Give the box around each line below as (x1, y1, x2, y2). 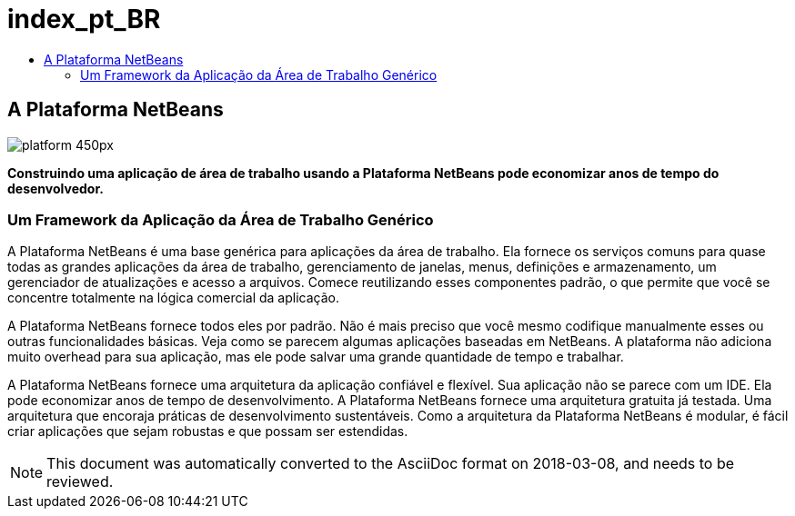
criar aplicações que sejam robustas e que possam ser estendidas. (7, 423, 408, 440)
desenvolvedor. (7, 180, 104, 196)
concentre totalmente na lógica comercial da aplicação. (7, 290, 339, 306)
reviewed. (46, 472, 114, 491)
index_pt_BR (7, 4, 161, 35)
